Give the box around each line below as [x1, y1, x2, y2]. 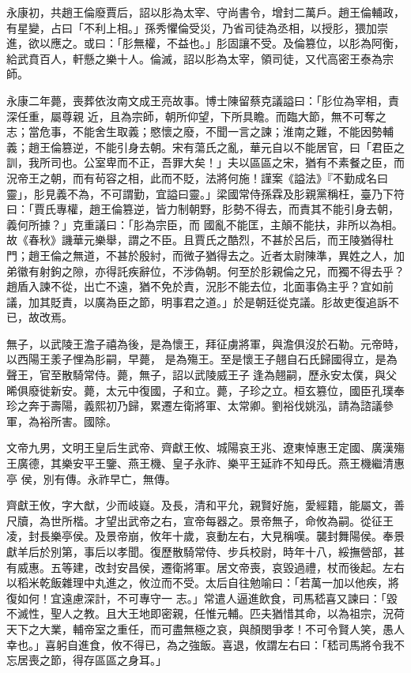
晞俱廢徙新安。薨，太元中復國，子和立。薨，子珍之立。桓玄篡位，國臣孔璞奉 [6, 382, 405, 398]
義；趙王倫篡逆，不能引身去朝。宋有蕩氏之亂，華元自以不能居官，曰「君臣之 [6, 138, 405, 155]
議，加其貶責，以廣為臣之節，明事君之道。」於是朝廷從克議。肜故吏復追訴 [6, 293, 388, 310]
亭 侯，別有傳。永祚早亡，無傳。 [6, 470, 176, 487]
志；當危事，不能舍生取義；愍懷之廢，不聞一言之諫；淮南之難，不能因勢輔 [6, 123, 394, 140]
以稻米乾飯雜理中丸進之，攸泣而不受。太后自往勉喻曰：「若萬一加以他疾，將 [6, 574, 399, 591]
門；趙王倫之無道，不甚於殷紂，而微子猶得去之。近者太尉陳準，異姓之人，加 [6, 246, 405, 263]
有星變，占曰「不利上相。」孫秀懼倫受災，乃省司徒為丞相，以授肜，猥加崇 [6, 19, 388, 36]
